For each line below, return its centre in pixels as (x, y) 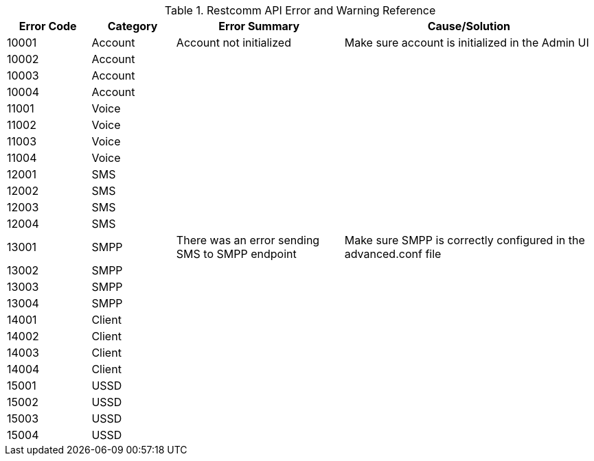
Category (133, 26)
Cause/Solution (469, 26)
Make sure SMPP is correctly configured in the (465, 240)
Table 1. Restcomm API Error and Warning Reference (300, 10)
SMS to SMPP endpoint (236, 254)
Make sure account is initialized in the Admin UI (467, 43)
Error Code (48, 26)
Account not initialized (233, 43)
